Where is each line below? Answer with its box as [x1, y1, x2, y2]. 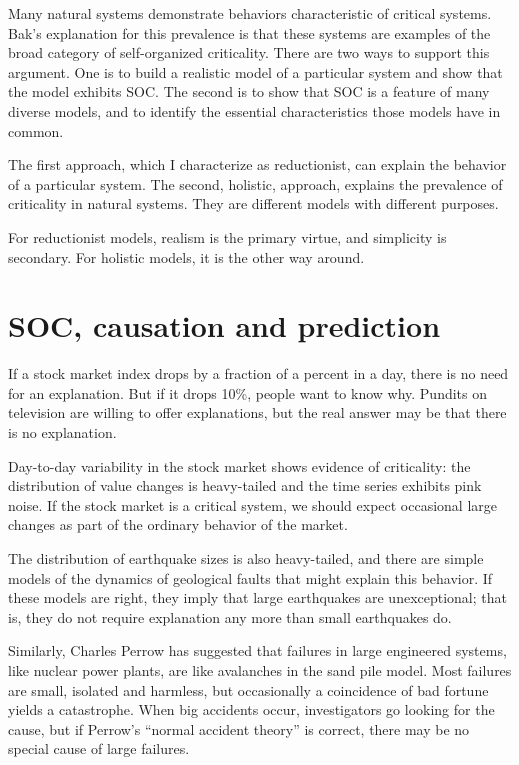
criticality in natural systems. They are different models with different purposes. [8, 193, 499, 214]
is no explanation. [8, 422, 117, 443]
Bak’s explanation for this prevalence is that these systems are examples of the [8, 22, 491, 43]
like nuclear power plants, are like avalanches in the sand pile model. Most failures [8, 659, 512, 680]
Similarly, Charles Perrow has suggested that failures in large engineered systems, [8, 640, 507, 661]
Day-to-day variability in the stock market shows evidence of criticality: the [8, 455, 471, 476]
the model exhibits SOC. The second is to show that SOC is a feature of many [8, 81, 490, 102]
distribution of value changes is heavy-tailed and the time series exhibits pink [8, 475, 482, 496]
